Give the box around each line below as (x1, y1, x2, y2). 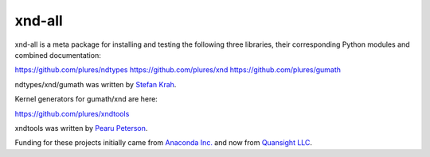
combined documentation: (14, 50, 101, 59)
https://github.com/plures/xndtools (14, 109, 130, 118)
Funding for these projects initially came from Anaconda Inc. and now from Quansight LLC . (14, 138, 313, 147)
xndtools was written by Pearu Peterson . (14, 123, 148, 132)
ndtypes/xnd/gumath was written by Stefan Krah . (14, 79, 177, 89)
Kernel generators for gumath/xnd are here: (14, 94, 158, 104)
